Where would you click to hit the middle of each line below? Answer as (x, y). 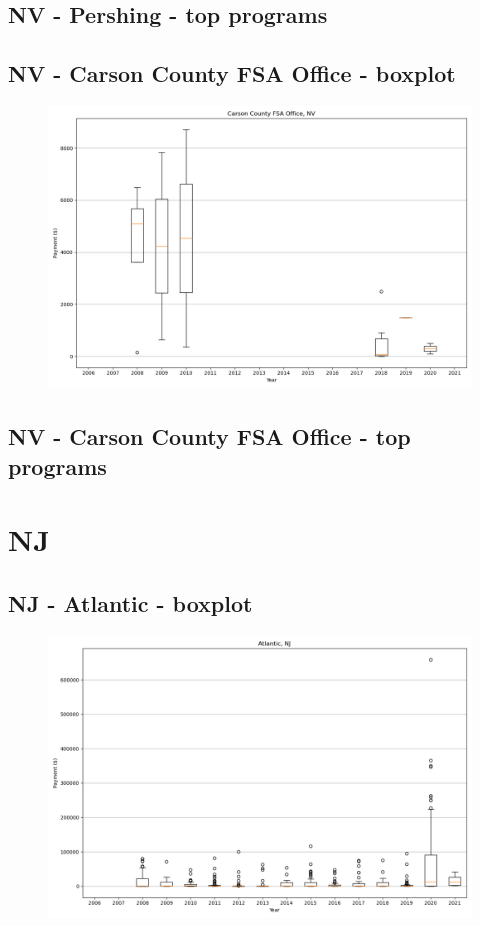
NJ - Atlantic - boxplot (130, 602)
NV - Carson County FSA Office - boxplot (232, 73)
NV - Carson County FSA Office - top (209, 436)
